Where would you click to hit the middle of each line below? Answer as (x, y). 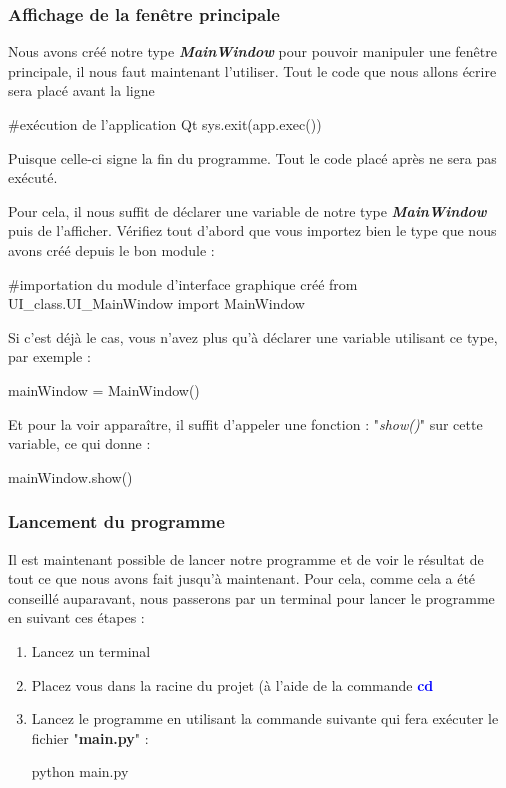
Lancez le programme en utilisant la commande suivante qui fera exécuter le (265, 718)
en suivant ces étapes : (76, 617)
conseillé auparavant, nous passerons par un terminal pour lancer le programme (251, 597)
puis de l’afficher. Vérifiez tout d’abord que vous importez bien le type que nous (252, 230)
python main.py (80, 771)
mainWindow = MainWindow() (104, 389)
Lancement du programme (116, 521)
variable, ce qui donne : (79, 443)
